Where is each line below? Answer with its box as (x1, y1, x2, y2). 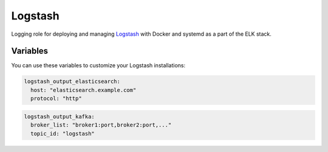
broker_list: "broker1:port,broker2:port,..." (30, 122, 172, 128)
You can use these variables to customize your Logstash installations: (11, 62, 185, 69)
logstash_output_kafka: (24, 113, 95, 120)
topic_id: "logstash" (30, 130, 95, 137)
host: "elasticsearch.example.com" (30, 87, 137, 93)
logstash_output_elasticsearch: (24, 78, 121, 85)
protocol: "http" (30, 95, 82, 102)
